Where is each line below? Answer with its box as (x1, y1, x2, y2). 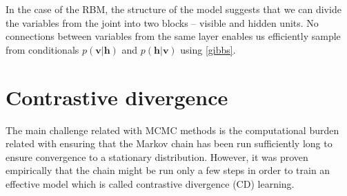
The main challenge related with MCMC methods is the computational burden (6, 122, 339, 137)
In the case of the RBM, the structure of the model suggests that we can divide (6, 2, 341, 16)
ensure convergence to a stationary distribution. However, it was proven (6, 149, 308, 164)
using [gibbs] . (180, 42, 236, 56)
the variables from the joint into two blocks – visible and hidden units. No (6, 15, 319, 30)
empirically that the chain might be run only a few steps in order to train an (6, 163, 330, 177)
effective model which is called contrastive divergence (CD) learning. (6, 176, 295, 190)
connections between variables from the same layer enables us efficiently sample (6, 29, 341, 43)
